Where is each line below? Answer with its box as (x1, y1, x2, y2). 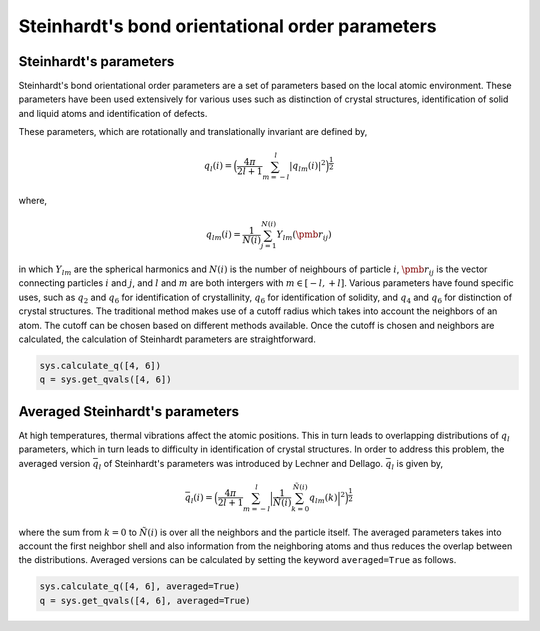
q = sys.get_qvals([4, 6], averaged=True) (39, 595, 251, 606)
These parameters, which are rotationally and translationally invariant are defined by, (18, 126, 368, 138)
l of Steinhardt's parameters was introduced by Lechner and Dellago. (98, 457, 384, 472)
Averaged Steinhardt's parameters (18, 403, 240, 420)
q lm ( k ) (308, 491, 338, 505)
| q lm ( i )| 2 (288, 158, 326, 174)
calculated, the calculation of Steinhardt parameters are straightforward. (18, 333, 317, 345)
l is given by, (391, 457, 444, 472)
